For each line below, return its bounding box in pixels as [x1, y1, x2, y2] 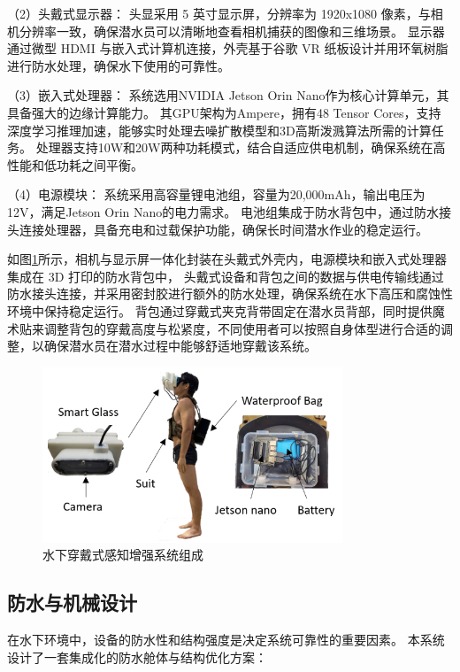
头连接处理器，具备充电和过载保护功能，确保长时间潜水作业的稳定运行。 [7, 220, 428, 238]
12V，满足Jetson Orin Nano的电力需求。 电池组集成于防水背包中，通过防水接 [7, 202, 451, 220]
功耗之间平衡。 [56, 155, 143, 174]
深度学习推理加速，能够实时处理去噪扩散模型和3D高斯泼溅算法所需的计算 [7, 120, 432, 139]
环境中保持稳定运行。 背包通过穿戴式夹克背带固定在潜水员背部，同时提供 [7, 301, 433, 320]
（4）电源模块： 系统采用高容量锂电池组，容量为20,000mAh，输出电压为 [7, 185, 425, 204]
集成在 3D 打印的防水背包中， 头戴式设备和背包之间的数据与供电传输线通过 [7, 266, 444, 285]
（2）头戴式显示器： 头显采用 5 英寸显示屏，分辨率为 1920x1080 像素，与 [7, 4, 431, 22]
